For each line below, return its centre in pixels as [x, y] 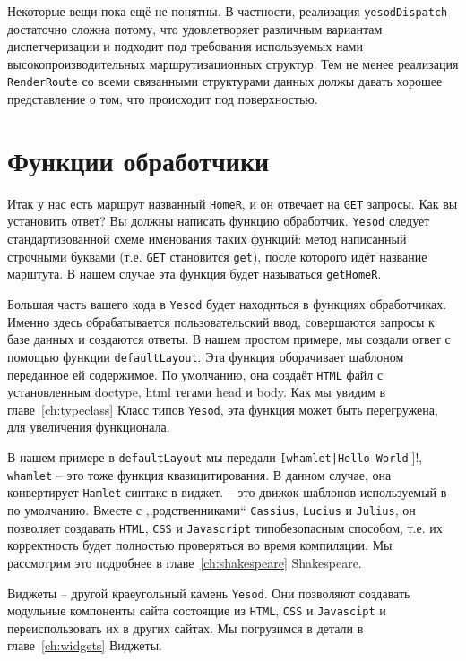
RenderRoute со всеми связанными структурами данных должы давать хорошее [225, 81]
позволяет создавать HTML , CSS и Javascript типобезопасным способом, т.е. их [225, 527]
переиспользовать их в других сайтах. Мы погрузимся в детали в [186, 627]
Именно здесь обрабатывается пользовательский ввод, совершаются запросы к [221, 321]
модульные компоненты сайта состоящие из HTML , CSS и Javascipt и [197, 610]
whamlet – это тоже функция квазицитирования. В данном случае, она [199, 474]
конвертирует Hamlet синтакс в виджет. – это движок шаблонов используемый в [227, 492]
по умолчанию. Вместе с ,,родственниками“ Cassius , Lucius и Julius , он [211, 510]
